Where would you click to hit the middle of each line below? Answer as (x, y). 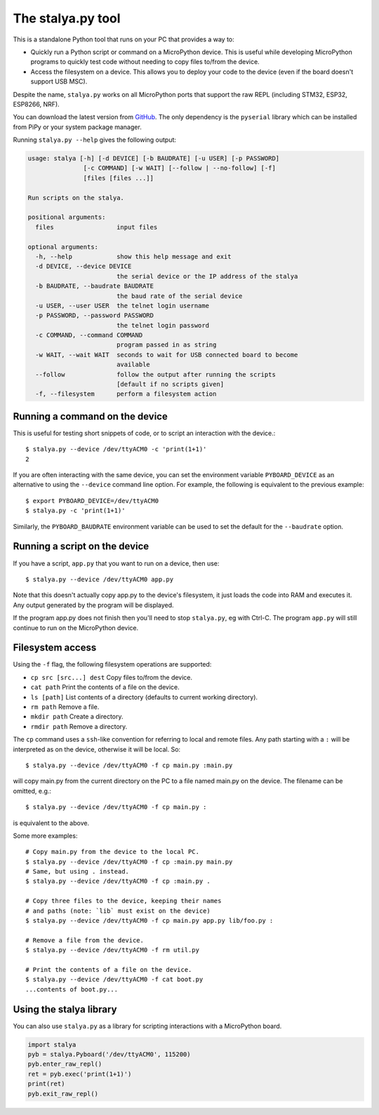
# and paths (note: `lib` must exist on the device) (118, 911)
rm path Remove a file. (65, 707)
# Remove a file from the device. (85, 940)
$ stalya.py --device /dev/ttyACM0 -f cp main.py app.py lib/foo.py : (149, 921)
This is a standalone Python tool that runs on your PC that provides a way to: (124, 39)
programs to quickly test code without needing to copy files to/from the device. (145, 62)
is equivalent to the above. (51, 823)
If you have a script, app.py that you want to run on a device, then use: (116, 563)
